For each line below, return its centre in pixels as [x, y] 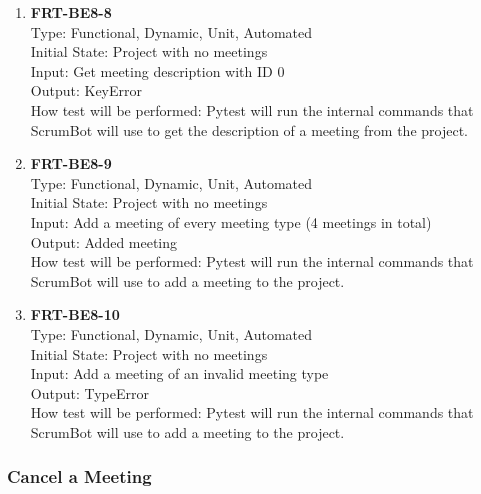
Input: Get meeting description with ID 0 [157, 70]
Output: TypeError [89, 392]
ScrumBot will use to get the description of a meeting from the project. [249, 129]
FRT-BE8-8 [71, 12]
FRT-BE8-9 [71, 163]
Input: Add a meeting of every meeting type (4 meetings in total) [231, 221]
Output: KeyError [86, 90]
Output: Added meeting [104, 241]
